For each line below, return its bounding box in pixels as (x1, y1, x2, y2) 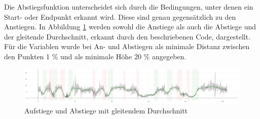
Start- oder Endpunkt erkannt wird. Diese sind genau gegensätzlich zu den (4, 11, 236, 22)
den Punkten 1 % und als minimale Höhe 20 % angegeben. (4, 51, 187, 61)
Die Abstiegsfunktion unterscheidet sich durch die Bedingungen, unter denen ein (4, 2, 253, 12)
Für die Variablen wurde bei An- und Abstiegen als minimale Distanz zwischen (4, 41, 250, 52)
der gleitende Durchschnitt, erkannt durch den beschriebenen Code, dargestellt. (4, 31, 251, 42)
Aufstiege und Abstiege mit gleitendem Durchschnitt (24, 105, 188, 115)
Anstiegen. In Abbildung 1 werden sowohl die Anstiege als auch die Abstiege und (4, 21, 256, 32)
